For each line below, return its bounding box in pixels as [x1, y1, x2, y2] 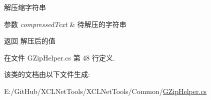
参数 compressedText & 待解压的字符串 [4, 18, 126, 29]
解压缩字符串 [4, 2, 46, 12]
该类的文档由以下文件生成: [4, 69, 90, 79]
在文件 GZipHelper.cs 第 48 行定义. [4, 52, 115, 62]
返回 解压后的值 [4, 35, 55, 46]
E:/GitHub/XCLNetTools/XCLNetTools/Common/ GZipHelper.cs [4, 85, 207, 96]
